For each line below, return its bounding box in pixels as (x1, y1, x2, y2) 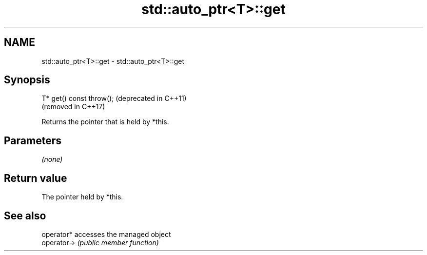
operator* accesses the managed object (41, 230, 171, 238)
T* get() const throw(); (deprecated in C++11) (41, 94, 187, 103)
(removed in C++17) (41, 102, 105, 111)
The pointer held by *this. (41, 193, 123, 201)
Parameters (4, 134, 61, 147)
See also (4, 209, 46, 222)
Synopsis (4, 74, 50, 86)
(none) (41, 155, 63, 164)
